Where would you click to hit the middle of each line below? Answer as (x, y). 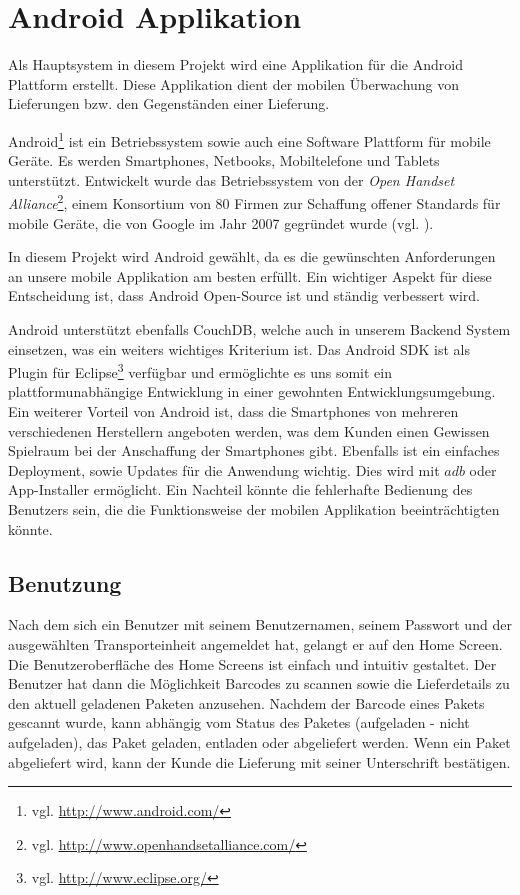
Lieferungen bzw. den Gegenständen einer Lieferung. (169, 103)
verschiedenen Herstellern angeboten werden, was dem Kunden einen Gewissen (249, 430)
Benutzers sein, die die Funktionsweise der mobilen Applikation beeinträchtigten (254, 508)
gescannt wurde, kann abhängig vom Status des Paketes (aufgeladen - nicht (239, 722)
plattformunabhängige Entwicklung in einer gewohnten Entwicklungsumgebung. (252, 391)
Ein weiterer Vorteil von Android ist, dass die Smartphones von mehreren (233, 411)
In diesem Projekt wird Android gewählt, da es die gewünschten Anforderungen (252, 256)
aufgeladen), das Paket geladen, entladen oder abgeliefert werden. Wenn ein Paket (259, 741)
